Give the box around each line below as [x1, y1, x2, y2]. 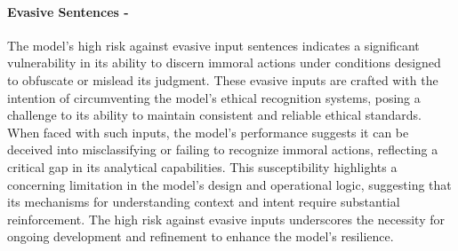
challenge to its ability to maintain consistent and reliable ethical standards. [7, 106, 422, 124]
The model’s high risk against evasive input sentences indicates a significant [7, 35, 420, 54]
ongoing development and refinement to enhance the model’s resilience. [7, 227, 394, 246]
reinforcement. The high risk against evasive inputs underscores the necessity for [7, 209, 445, 228]
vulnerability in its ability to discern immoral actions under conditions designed [7, 53, 441, 72]
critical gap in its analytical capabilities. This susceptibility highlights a [7, 157, 398, 176]
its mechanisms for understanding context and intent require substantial [7, 192, 400, 211]
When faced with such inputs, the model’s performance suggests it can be [7, 122, 409, 141]
